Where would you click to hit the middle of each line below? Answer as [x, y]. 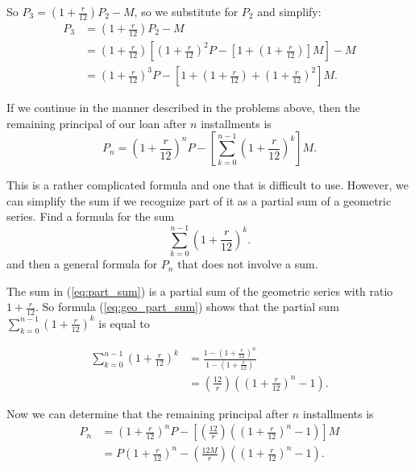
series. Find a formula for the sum [91, 216]
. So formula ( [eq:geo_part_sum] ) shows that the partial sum [187, 307]
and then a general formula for [82, 264]
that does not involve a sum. [248, 264]
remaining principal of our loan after [97, 123]
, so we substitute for [186, 11]
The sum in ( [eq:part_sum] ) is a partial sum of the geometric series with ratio [200, 291]
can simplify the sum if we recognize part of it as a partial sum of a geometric [199, 200]
